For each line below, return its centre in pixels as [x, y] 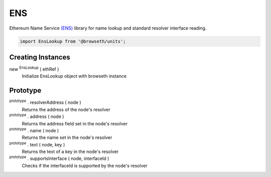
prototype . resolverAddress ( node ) [45, 102]
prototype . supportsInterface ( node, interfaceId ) [59, 158]
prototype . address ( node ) [37, 116]
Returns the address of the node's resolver [66, 109]
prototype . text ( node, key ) [37, 144]
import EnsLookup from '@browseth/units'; [73, 41]
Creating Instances [40, 57]
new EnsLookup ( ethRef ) [34, 69]
